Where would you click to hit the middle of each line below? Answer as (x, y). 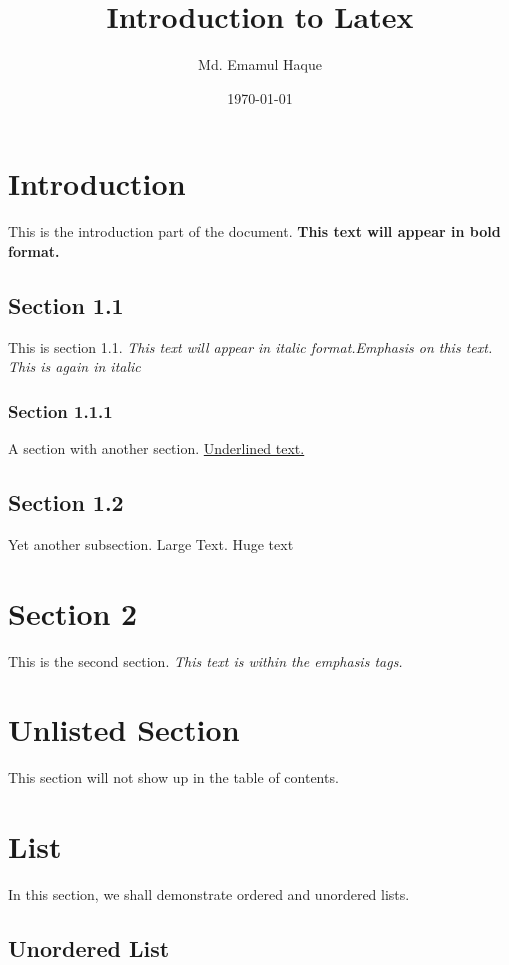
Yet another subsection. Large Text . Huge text (151, 543)
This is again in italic (74, 366)
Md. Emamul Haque (260, 64)
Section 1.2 (66, 502)
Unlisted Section (124, 729)
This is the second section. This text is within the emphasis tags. (205, 660)
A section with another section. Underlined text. (156, 448)
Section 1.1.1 (60, 410)
